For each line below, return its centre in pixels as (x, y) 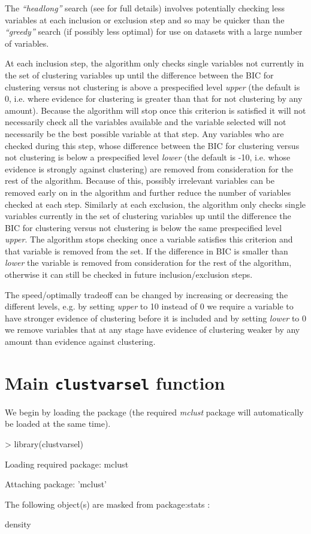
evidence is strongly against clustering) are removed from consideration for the (149, 169)
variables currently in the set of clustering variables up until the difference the (148, 216)
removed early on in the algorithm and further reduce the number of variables (148, 192)
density (18, 524)
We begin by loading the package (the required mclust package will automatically (154, 412)
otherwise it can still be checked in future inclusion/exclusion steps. (129, 274)
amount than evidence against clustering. (80, 342)
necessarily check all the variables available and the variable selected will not (146, 122)
